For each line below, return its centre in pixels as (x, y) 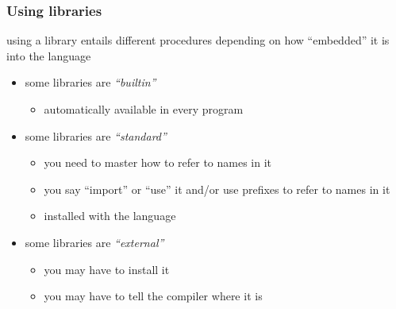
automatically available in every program (144, 109)
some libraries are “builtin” (90, 82)
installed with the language (110, 216)
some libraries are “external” (94, 242)
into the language (49, 55)
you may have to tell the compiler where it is (153, 296)
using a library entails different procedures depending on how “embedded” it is (198, 40)
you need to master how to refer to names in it (158, 162)
